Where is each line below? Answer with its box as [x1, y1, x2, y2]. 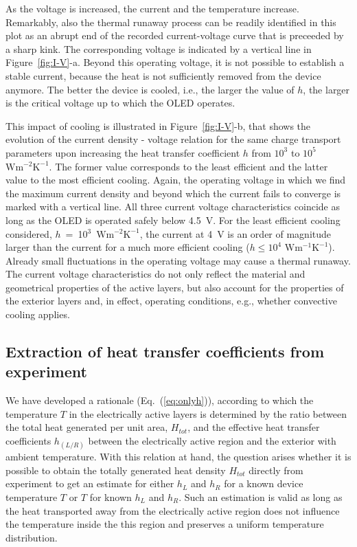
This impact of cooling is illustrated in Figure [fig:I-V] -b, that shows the [5, 118, 311, 133]
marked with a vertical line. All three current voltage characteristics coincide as [5, 199, 340, 214]
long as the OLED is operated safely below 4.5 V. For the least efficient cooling [5, 212, 341, 227]
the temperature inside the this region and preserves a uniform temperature [5, 517, 324, 531]
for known [89, 490, 132, 504]
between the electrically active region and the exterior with [88, 434, 336, 448]
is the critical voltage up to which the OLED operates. [5, 96, 235, 110]
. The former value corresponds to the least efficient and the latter [49, 159, 328, 173]
